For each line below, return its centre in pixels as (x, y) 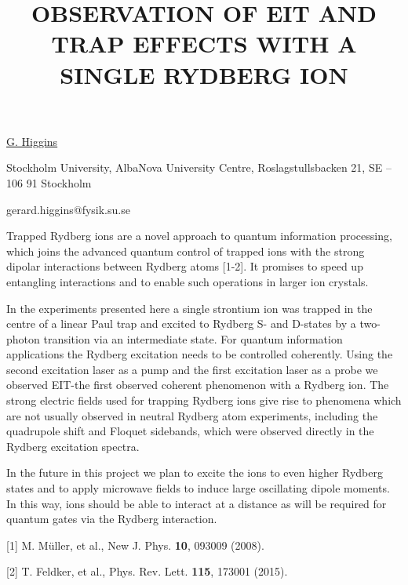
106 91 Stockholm (49, 182)
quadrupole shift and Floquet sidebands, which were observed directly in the (190, 431)
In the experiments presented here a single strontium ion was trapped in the (189, 308)
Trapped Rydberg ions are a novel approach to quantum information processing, (199, 236)
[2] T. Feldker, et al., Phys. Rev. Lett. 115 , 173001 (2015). (147, 571)
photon (23, 338)
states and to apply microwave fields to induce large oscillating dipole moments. (198, 488)
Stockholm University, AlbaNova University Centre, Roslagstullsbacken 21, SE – (199, 167)
